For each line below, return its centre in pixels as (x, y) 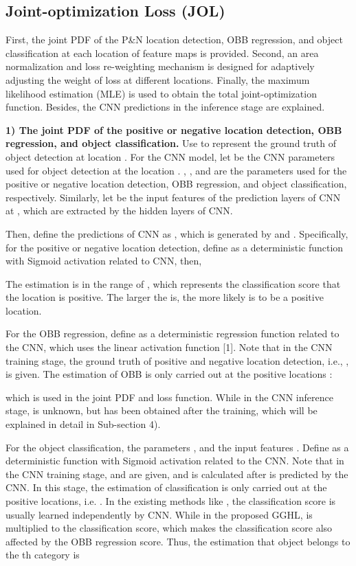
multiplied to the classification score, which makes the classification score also (169, 528)
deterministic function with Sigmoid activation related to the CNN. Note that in (175, 461)
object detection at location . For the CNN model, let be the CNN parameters (170, 156)
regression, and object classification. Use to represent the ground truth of (171, 143)
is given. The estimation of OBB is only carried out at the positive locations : (169, 374)
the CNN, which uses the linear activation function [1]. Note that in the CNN (169, 347)
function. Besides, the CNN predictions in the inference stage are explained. (165, 107)
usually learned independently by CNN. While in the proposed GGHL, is (159, 514)
